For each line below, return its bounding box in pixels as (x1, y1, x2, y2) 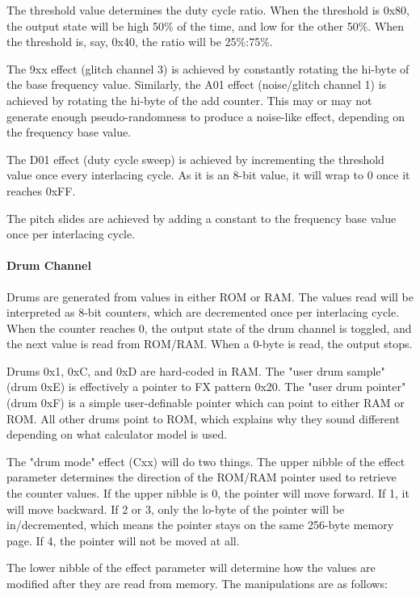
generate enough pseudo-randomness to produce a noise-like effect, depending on (6, 107, 405, 124)
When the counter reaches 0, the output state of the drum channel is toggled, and (6, 319, 412, 336)
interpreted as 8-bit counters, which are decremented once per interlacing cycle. (6, 304, 400, 321)
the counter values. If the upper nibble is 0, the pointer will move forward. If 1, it (6, 485, 409, 502)
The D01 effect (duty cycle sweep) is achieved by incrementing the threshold (6, 150, 384, 167)
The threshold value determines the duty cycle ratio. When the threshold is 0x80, (6, 2, 410, 18)
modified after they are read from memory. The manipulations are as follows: (6, 575, 388, 592)
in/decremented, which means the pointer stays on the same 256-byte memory (6, 516, 394, 533)
